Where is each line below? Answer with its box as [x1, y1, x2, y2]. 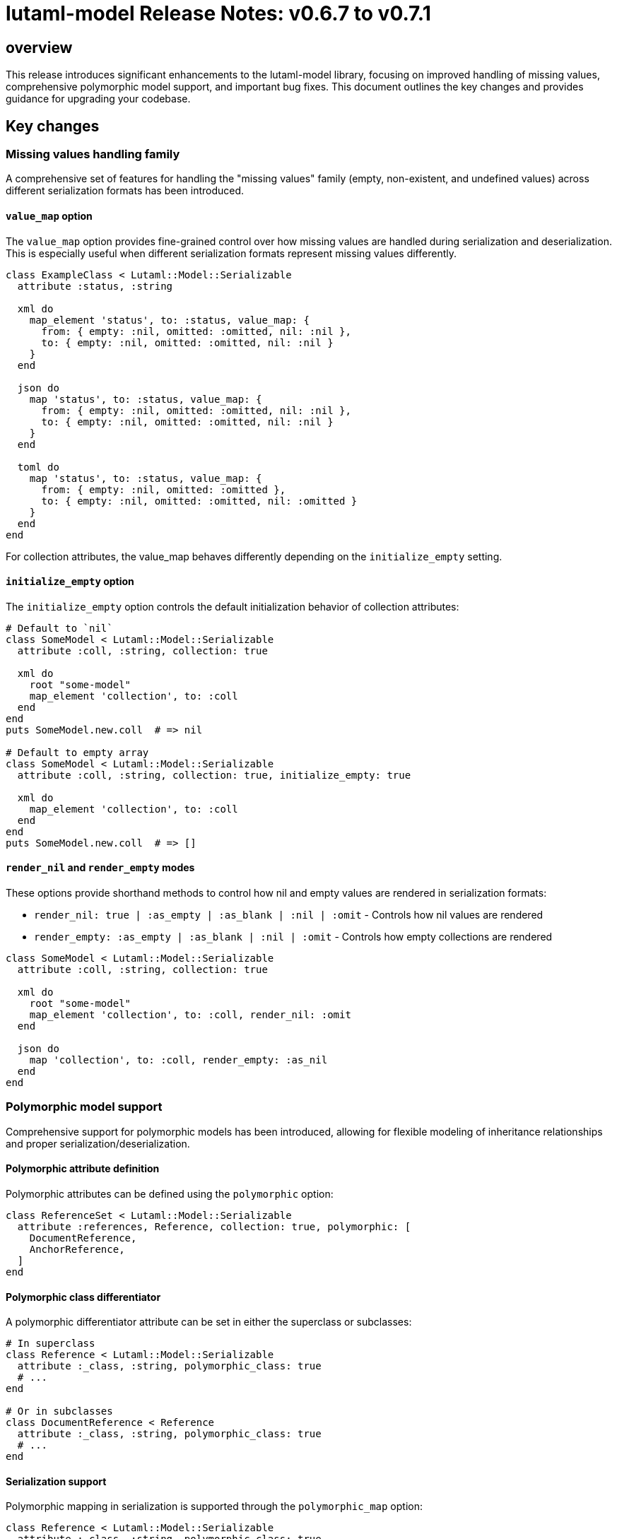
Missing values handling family [6, 147, 180, 162]
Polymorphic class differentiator [6, 1290, 161, 1303]
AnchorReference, [29, 1244, 125, 1256]
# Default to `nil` [6, 622, 113, 634]
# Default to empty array [6, 746, 149, 758]
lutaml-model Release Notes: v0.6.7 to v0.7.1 [6, 1, 431, 25]
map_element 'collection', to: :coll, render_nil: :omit [29, 1009, 351, 1021]
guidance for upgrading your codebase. [6, 93, 191, 105]
